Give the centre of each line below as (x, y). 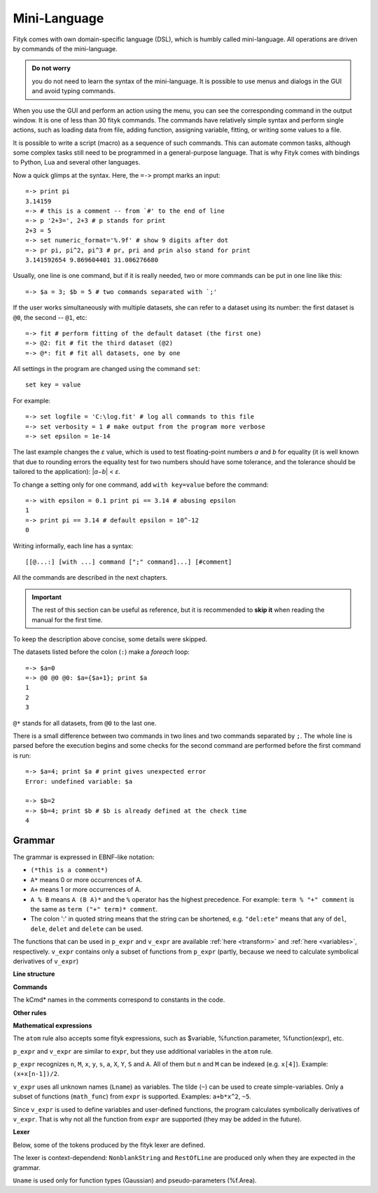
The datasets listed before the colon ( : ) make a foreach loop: (101, 652)
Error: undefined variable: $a (79, 781)
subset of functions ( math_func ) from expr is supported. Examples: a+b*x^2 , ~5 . (132, 1096)
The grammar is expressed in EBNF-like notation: (84, 857)
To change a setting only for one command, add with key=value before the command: (141, 484)
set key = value (53, 385)
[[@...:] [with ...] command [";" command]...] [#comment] (129, 561)
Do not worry (51, 68)
